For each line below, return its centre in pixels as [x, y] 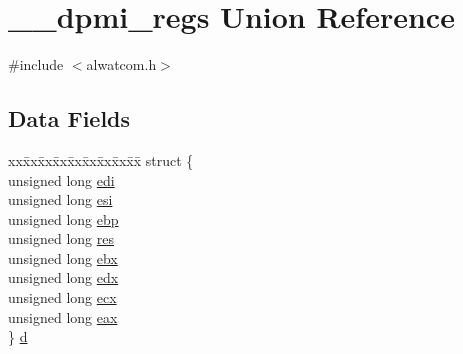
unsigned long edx [63, 277]
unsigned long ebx [63, 257]
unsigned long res [61, 238]
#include [36, 64]
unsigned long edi [61, 179]
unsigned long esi [60, 199]
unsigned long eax [63, 316]
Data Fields [69, 118]
